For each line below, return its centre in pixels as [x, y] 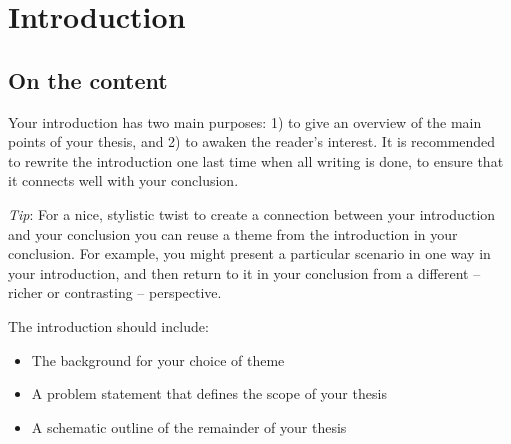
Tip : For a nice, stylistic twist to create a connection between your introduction [252, 213]
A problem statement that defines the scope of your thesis [209, 393]
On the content [88, 79]
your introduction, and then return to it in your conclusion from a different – [244, 272]
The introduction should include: [108, 325]
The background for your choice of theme [158, 359]
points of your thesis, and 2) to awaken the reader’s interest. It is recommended [252, 141]
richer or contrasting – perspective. [115, 292]
